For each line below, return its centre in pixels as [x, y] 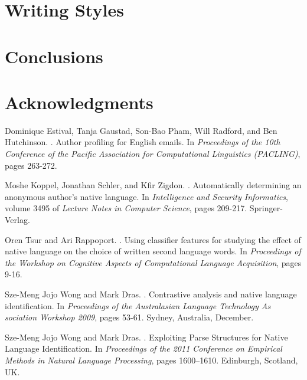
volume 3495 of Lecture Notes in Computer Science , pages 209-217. [126, 208]
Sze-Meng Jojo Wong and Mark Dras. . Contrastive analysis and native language [151, 294]
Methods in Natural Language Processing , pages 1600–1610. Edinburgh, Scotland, [151, 360]
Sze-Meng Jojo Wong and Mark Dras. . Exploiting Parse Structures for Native [146, 337]
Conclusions [54, 56]
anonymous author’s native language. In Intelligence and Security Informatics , [146, 196]
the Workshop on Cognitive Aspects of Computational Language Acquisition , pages [153, 262]
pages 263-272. [31, 165]
